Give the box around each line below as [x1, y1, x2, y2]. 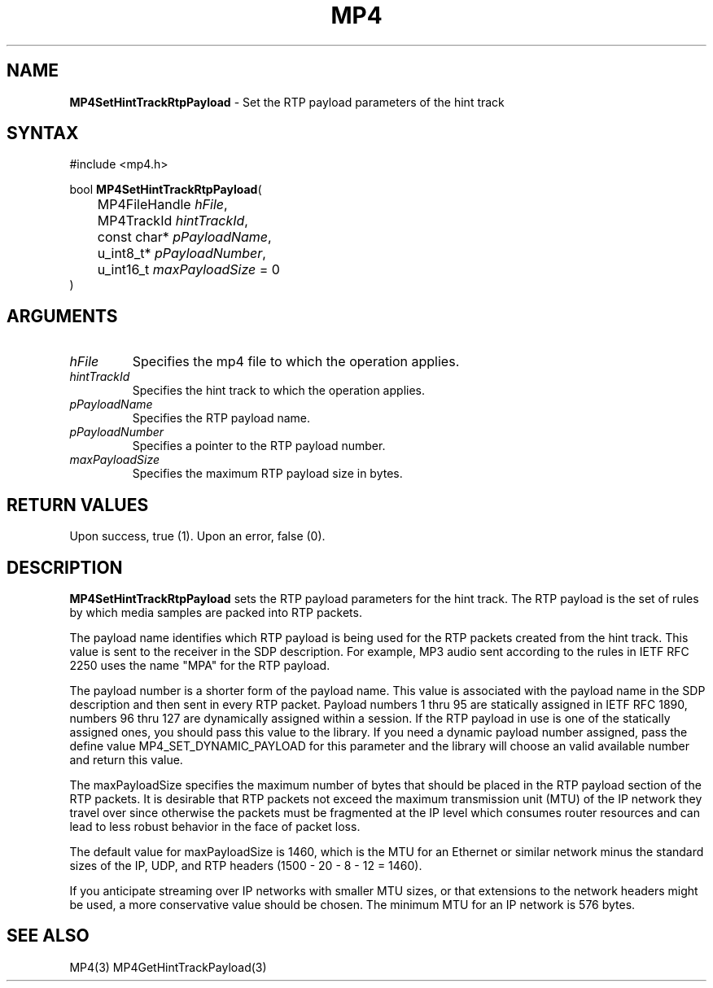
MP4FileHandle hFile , [97, 196, 228, 213]
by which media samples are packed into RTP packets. [69, 605, 362, 619]
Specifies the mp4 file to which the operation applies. [132, 353, 460, 370]
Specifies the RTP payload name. [132, 411, 311, 426]
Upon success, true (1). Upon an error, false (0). [69, 529, 326, 544]
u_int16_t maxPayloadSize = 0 [97, 261, 280, 278]
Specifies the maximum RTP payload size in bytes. [132, 466, 403, 481]
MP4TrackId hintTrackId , [97, 212, 248, 230]
